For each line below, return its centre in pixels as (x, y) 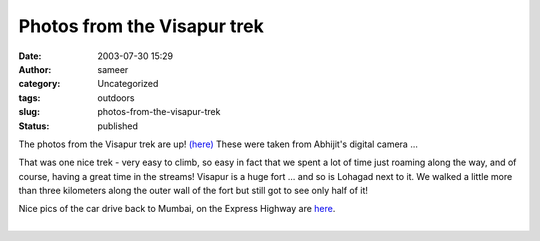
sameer (113, 69)
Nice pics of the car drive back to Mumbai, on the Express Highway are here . (177, 209)
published (118, 126)
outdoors (116, 97)
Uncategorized (128, 84)
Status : (34, 126)
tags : (29, 97)
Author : (35, 69)
